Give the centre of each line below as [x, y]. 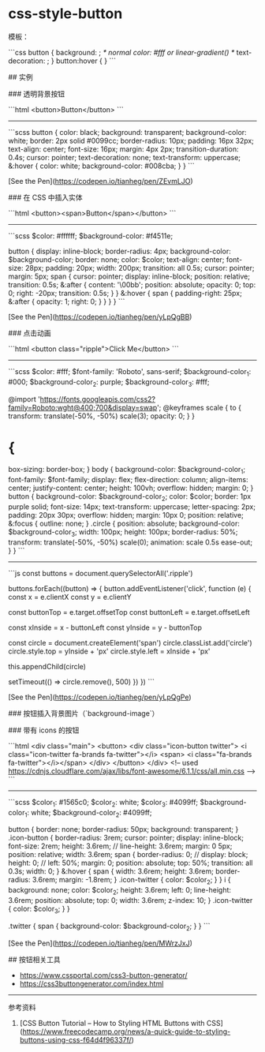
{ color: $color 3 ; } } [39, 910]
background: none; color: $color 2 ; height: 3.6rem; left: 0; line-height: [119, 891]
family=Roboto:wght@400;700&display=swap [83, 407]
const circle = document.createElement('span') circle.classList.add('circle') [130, 642]
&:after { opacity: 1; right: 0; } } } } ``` [67, 301]
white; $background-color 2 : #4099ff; [91, 813]
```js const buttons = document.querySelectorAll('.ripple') [101, 573]
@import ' [24, 399]
